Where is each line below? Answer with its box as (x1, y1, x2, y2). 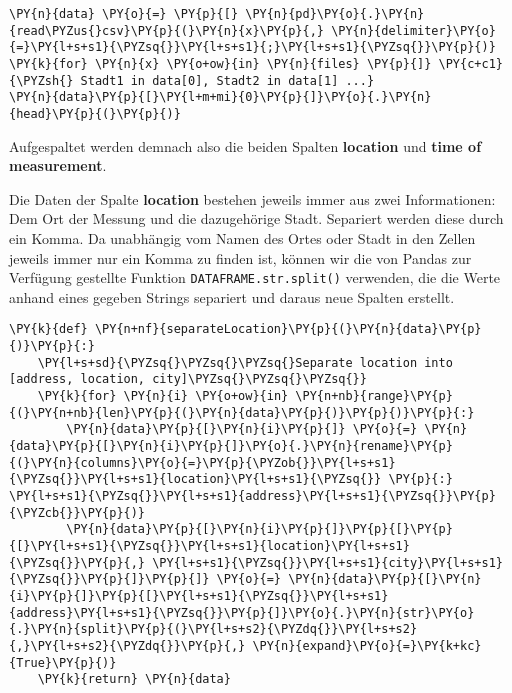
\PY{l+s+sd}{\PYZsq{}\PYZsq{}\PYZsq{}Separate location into (37, 355, 453, 370)
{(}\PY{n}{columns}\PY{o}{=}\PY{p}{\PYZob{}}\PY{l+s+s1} (9, 455, 396, 470)
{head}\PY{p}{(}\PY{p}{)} (9, 106, 181, 121)
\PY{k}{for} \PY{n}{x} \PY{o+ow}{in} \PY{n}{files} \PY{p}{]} (9, 56, 432, 71)
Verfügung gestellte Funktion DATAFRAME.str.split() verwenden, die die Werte (9, 267, 501, 288)
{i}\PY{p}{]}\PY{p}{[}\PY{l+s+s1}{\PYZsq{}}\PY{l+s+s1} (9, 588, 389, 603)
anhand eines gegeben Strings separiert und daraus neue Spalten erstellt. (9, 286, 455, 307)
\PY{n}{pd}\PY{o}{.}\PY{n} (245, 7, 425, 21)
